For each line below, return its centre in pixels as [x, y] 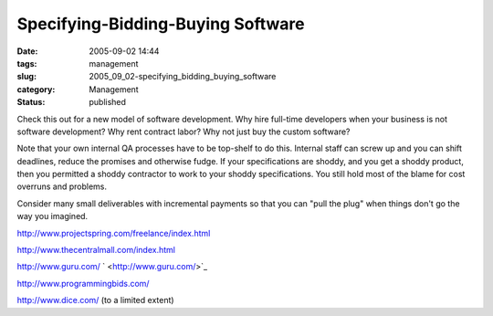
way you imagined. [52, 216]
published [108, 102]
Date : [27, 51]
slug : [26, 77]
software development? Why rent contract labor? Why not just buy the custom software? [184, 132]
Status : [31, 102]
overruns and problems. [62, 186]
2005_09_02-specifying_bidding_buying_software [183, 77]
